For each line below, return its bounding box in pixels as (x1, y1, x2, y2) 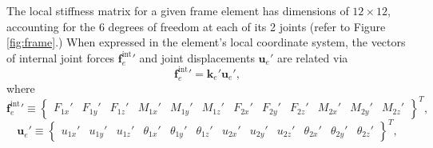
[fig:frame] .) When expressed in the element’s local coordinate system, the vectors (6, 34, 406, 50)
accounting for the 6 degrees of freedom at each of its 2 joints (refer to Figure (6, 18, 386, 34)
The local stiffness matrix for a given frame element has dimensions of (6, 2, 349, 18)
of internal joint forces (6, 49, 115, 66)
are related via (276, 49, 348, 66)
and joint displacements (139, 49, 255, 66)
